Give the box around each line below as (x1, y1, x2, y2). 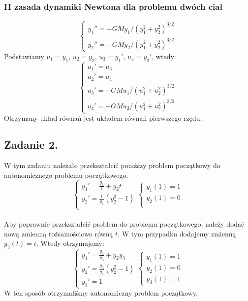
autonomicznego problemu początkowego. (4, 169, 128, 180)
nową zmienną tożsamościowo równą (4, 228, 113, 238)
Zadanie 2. (4, 137, 58, 152)
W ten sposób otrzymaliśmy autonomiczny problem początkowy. (4, 288, 198, 298)
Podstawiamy (4, 51, 44, 61)
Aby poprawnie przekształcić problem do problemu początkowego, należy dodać (4, 219, 245, 229)
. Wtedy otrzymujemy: (36, 238, 104, 248)
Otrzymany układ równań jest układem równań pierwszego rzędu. (4, 113, 202, 123)
